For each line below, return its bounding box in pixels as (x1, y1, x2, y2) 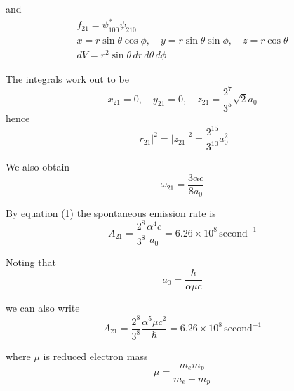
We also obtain (6, 159, 70, 174)
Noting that (6, 254, 56, 269)
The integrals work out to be (6, 72, 129, 86)
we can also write (6, 300, 80, 315)
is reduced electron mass (43, 348, 148, 363)
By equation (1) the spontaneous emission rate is (6, 206, 216, 220)
